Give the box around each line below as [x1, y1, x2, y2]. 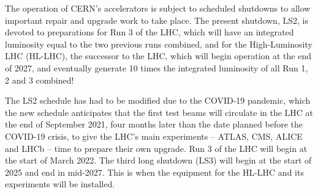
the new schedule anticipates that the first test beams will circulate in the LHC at [5, 106, 314, 118]
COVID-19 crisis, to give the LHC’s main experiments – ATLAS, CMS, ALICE [5, 129, 303, 142]
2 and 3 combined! [5, 73, 74, 86]
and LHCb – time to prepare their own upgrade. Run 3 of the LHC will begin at [5, 142, 308, 154]
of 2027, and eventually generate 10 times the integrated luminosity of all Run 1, [5, 61, 308, 74]
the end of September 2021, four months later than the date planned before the [5, 118, 303, 131]
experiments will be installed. [5, 178, 115, 190]
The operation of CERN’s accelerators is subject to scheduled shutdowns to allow [5, 2, 311, 14]
